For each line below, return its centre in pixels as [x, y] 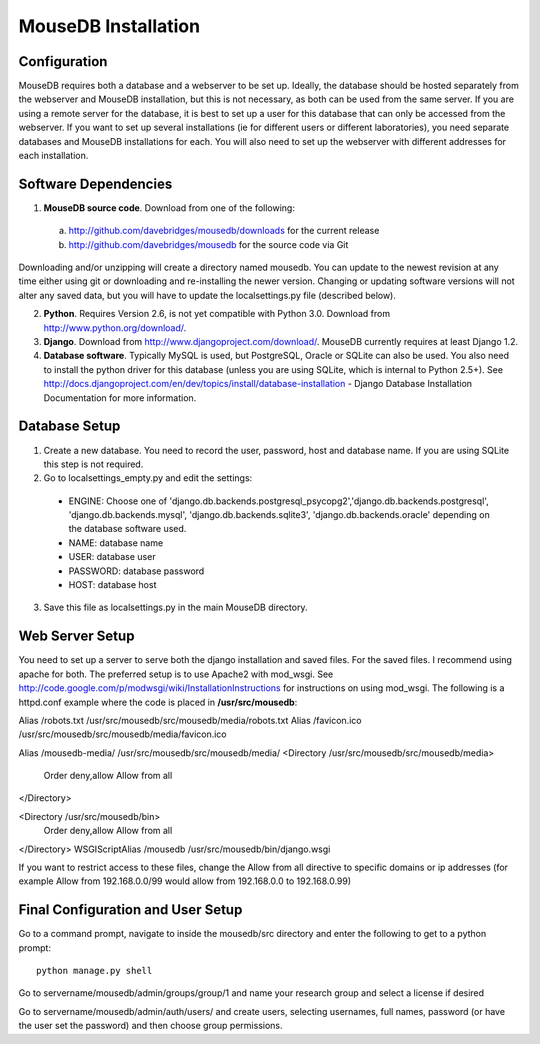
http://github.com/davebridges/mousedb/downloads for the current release [224, 231]
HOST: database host [112, 585]
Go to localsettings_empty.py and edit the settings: [148, 478]
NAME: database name [116, 542]
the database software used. [127, 529]
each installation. [53, 156]
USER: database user [112, 557]
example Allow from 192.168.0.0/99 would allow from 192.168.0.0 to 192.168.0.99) [185, 881]
